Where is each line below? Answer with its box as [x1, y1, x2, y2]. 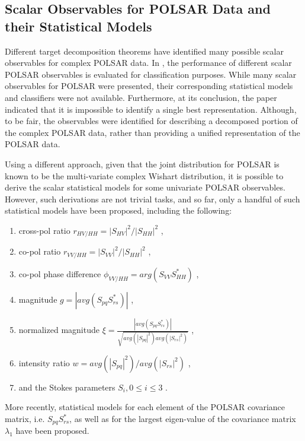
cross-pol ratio [18, 224, 70, 236]
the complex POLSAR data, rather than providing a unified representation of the [5, 126, 300, 138]
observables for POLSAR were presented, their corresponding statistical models [5, 80, 293, 92]
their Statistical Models [5, 17, 152, 35]
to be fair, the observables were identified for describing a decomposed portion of [5, 115, 298, 127]
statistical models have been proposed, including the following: [5, 204, 232, 217]
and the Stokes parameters [18, 380, 115, 393]
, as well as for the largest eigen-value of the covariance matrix [69, 413, 296, 425]
